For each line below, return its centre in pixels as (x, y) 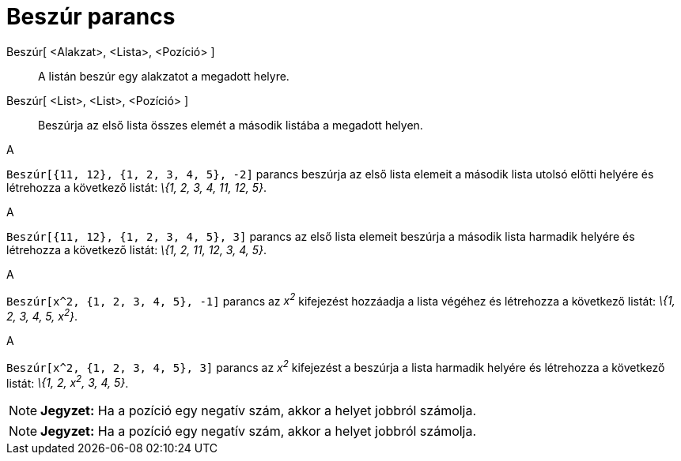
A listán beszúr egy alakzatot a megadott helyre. (164, 76)
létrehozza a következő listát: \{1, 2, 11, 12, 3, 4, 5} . (137, 249)
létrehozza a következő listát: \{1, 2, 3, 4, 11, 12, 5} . (137, 187)
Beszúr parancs (91, 17)
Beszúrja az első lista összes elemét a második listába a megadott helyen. (231, 125)
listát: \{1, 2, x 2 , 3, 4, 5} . (68, 382)
